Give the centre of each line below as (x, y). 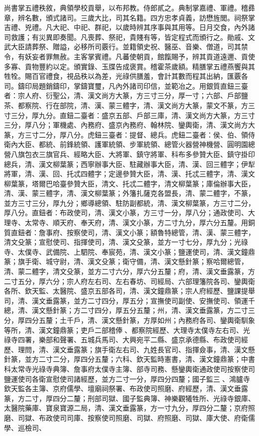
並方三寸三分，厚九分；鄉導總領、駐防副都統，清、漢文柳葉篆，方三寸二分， (129, 203)
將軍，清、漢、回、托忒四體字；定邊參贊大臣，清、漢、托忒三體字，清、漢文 (129, 174)
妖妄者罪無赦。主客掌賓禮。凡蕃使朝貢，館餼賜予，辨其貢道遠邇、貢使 (140, 56)
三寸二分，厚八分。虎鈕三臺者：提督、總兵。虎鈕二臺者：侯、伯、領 (136, 134)
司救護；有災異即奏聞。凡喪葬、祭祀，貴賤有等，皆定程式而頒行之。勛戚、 (126, 37)
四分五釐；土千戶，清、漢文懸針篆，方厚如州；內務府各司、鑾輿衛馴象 (140, 320)
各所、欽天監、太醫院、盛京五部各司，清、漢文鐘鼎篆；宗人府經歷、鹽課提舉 (129, 291)
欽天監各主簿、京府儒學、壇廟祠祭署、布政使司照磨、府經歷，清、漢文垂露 (126, 388)
